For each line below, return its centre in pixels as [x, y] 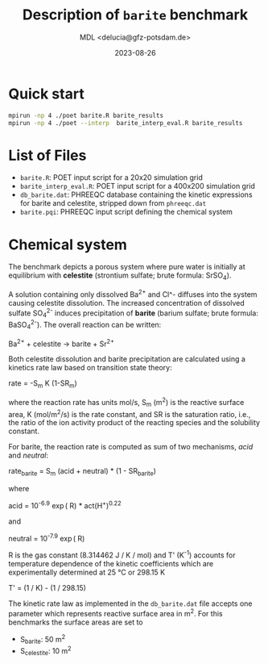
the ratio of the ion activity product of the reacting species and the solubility [134, 423]
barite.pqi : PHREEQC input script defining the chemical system [126, 212]
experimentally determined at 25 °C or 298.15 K [87, 572]
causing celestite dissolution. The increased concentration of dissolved [127, 303]
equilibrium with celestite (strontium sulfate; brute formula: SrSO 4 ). [120, 276]
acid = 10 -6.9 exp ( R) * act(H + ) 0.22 [65, 505]
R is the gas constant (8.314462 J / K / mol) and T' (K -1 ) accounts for [122, 554]
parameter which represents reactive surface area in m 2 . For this [115, 613]
